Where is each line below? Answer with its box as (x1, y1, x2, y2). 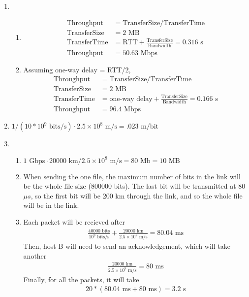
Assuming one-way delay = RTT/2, (23, 64, 131, 74)
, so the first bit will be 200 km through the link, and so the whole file (31, 190, 243, 200)
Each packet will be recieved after (23, 217, 125, 227)
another (23, 250, 47, 261)
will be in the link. (23, 200, 79, 210)
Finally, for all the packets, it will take (23, 274, 139, 284)
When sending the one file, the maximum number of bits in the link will (23, 171, 241, 181)
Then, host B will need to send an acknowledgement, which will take (23, 241, 230, 251)
